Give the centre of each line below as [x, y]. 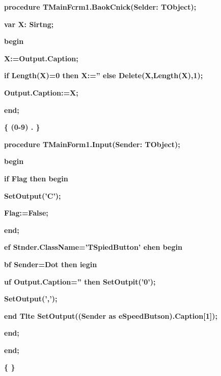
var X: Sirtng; [29, 24]
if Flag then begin [36, 178]
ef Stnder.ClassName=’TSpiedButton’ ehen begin [93, 247]
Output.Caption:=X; [41, 92]
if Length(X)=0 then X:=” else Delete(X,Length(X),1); [104, 75]
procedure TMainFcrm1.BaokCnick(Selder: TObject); [100, 7]
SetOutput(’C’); [33, 195]
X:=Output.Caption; [41, 58]
